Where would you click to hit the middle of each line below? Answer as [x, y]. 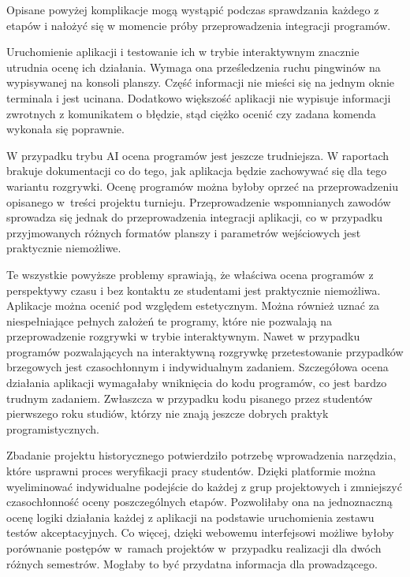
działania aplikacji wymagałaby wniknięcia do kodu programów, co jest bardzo [197, 383]
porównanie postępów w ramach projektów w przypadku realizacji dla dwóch [194, 548]
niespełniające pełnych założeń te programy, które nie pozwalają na [169, 320]
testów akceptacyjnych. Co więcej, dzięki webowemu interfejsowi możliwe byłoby [200, 532]
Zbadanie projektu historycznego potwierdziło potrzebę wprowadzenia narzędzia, [201, 455]
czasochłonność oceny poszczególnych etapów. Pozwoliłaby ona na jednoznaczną [199, 502]
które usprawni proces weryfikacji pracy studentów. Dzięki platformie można [191, 471]
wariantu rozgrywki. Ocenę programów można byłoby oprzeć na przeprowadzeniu [202, 186]
